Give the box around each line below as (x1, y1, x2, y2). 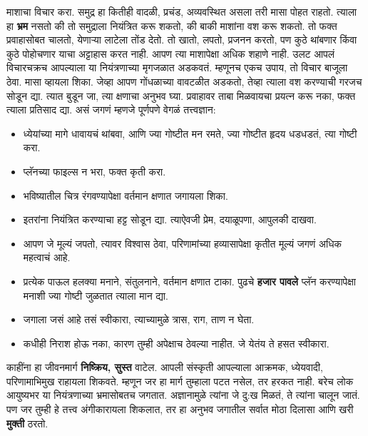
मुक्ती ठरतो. (6, 415, 48, 430)
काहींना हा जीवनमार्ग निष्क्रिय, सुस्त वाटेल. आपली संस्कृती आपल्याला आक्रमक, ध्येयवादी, (6, 360, 323, 375)
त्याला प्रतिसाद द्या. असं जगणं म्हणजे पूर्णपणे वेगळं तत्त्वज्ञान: (6, 102, 216, 117)
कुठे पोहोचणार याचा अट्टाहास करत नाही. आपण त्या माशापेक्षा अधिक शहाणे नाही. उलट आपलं (6, 46, 334, 61)
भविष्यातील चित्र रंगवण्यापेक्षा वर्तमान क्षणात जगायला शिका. (23, 188, 228, 203)
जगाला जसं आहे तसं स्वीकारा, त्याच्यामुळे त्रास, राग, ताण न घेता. (23, 312, 255, 327)
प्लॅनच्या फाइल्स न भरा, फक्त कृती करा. (23, 163, 166, 178)
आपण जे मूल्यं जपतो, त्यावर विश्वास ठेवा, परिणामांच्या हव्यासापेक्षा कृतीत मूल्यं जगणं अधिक (23, 235, 342, 250)
